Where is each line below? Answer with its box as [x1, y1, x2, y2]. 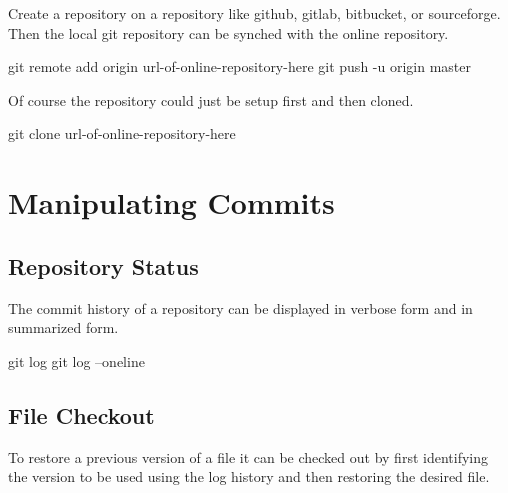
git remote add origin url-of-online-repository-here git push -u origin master [8, 56, 471, 77]
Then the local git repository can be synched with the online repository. [8, 22, 449, 43]
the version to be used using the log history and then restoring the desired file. [8, 466, 490, 487]
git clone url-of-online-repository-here [8, 123, 236, 144]
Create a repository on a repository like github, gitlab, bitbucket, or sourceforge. [8, 3, 501, 23]
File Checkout [8, 399, 155, 430]
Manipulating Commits [8, 182, 335, 223]
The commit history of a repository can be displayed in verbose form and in [8, 297, 473, 318]
